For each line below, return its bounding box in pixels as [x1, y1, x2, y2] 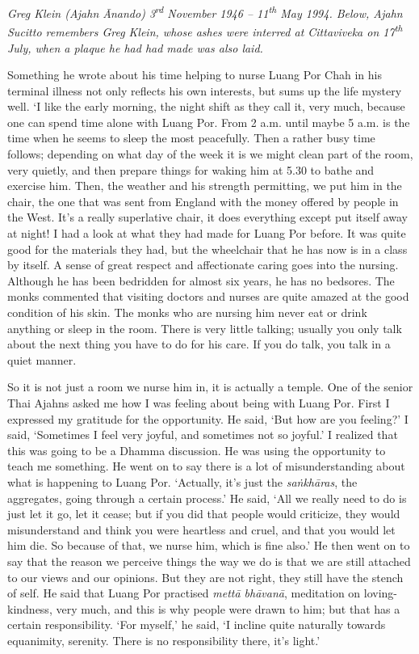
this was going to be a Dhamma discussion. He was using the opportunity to [7, 441, 386, 458]
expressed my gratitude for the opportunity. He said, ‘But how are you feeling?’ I [7, 410, 409, 427]
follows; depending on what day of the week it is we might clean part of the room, [7, 146, 413, 162]
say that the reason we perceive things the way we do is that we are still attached [7, 552, 411, 569]
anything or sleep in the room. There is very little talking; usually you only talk [7, 319, 402, 336]
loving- [363, 584, 397, 601]
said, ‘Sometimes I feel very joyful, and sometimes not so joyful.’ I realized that [7, 426, 398, 443]
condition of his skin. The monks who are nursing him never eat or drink [7, 304, 367, 320]
